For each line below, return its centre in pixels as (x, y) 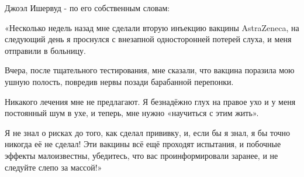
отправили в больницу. (45, 50)
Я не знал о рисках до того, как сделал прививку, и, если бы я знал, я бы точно (148, 132)
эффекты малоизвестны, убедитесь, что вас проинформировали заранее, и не (141, 155)
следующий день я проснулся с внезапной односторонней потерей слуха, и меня (148, 39)
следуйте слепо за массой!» (53, 167)
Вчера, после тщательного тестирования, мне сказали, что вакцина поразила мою (150, 70)
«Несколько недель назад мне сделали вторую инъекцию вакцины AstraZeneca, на (152, 27)
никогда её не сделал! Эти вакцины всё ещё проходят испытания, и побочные (143, 144)
